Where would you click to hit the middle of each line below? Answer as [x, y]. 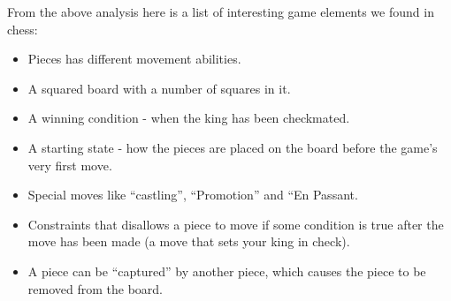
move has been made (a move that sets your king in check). [189, 241]
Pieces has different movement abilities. [134, 59]
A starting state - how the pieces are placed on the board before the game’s [233, 147]
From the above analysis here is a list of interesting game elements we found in [221, 11]
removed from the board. [95, 288]
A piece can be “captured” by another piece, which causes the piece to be [227, 271]
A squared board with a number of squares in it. [159, 88]
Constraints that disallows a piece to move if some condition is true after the [236, 224]
